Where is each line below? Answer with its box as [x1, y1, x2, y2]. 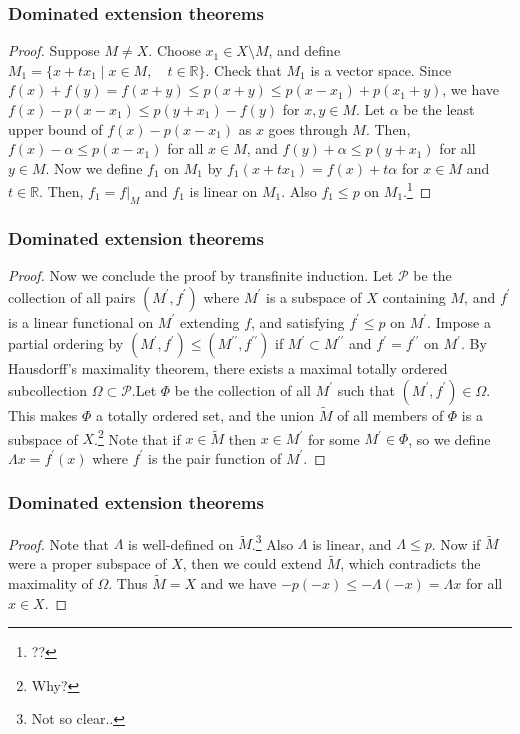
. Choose [148, 40, 201, 61]
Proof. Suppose [8, 40, 100, 61]
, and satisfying [251, 311, 345, 332]
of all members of [337, 405, 444, 426]
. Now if [431, 533, 481, 554]
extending [179, 311, 240, 332]
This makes [8, 405, 78, 426]
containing [382, 286, 446, 307]
